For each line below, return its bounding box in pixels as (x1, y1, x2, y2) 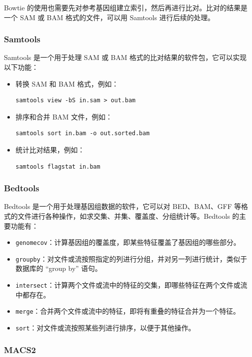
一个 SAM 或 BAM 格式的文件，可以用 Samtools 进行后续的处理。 (4, 12, 215, 22)
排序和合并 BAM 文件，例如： (15, 111, 113, 121)
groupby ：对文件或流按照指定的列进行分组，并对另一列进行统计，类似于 (15, 253, 247, 264)
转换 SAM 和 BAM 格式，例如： (15, 78, 119, 89)
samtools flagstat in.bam (15, 163, 100, 170)
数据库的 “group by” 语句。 (15, 263, 102, 273)
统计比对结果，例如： (15, 144, 85, 154)
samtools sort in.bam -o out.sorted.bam (15, 130, 150, 137)
